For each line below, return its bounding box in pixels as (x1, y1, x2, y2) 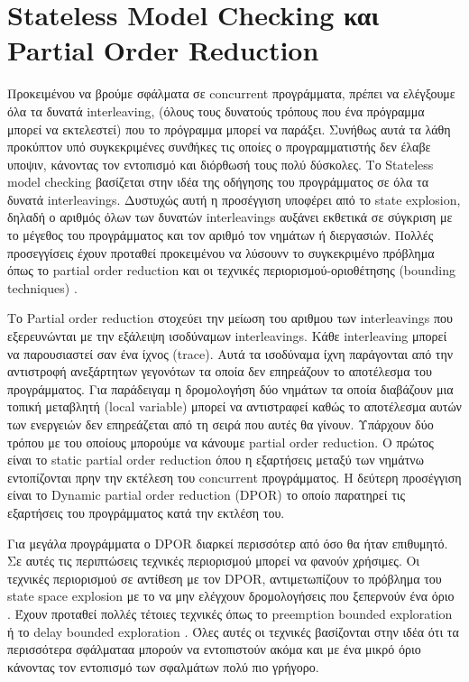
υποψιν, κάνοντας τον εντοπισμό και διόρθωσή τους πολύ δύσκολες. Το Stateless (7, 154, 434, 173)
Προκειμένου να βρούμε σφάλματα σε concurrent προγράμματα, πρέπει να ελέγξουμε (7, 84, 455, 103)
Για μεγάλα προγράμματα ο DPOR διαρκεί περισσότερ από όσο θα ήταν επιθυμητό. (7, 533, 448, 552)
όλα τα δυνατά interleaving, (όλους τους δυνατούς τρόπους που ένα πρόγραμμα (7, 101, 425, 120)
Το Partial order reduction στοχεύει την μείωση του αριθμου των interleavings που (7, 309, 453, 327)
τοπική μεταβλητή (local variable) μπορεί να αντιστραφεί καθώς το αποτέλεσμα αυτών (7, 397, 462, 416)
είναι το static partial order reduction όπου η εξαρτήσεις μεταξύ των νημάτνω (7, 450, 424, 469)
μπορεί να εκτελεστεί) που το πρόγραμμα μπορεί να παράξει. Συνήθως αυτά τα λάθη (7, 119, 451, 138)
